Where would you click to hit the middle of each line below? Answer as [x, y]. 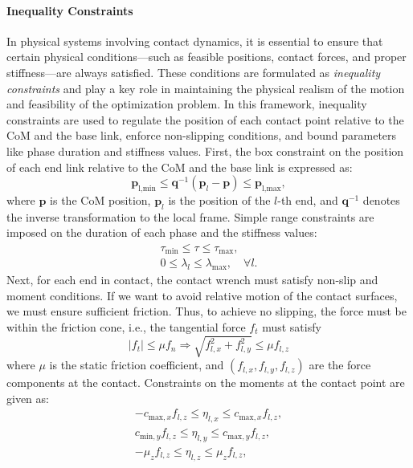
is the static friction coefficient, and [137, 365]
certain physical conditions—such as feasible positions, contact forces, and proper [206, 57]
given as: [28, 398]
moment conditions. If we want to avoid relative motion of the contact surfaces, [202, 295]
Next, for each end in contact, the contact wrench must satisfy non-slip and [192, 280]
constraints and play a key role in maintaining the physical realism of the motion [206, 88]
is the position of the [219, 199]
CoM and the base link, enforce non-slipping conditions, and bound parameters [202, 135]
